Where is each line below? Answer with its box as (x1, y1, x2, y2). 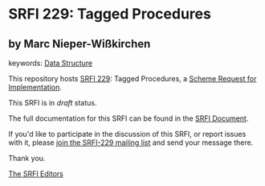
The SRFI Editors (8, 169, 64, 178)
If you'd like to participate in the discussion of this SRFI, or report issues (8, 130, 247, 138)
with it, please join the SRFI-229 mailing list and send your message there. (8, 138, 254, 147)
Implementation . (8, 82, 63, 92)
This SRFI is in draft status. (8, 98, 97, 107)
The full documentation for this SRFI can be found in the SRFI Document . (8, 114, 249, 123)
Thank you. (8, 154, 46, 163)
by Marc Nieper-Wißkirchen (8, 37, 151, 51)
